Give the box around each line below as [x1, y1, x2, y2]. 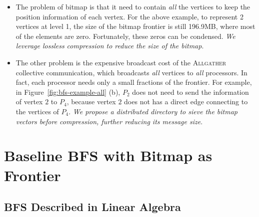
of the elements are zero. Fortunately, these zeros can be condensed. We [15, 30, 235, 41]
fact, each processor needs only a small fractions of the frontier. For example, [15, 77, 252, 87]
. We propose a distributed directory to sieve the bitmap [68, 106, 238, 116]
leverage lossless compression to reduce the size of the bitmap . [15, 40, 204, 51]
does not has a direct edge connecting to [124, 96, 248, 107]
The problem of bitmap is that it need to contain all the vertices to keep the [15, 1, 250, 11]
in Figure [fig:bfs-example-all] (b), [15, 86, 120, 97]
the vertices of [15, 106, 59, 116]
